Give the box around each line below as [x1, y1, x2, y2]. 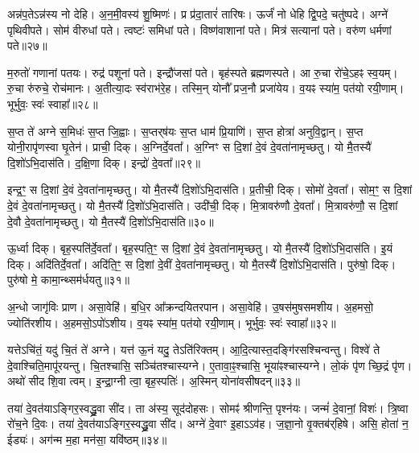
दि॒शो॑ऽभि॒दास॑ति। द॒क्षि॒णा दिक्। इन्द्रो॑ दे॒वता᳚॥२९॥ [7, 154, 200, 171]
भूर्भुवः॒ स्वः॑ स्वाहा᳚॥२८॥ [7, 95, 98, 112]
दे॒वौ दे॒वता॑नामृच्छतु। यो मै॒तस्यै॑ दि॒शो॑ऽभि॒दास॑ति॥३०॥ [7, 212, 214, 229]
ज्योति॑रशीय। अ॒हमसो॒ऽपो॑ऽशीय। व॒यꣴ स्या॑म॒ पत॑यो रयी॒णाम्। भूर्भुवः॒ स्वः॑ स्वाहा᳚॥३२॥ [7, 314, 336, 331]
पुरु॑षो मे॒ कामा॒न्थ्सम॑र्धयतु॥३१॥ [7, 271, 129, 288]
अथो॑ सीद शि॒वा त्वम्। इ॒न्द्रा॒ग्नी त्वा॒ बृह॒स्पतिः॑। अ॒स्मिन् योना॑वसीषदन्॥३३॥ [7, 373, 300, 389]
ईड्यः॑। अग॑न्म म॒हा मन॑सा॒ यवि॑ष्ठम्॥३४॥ [7, 431, 167, 448]
